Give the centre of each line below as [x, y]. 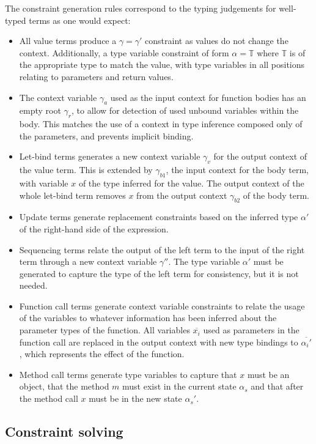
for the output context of [260, 156]
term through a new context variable [88, 261]
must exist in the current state [179, 386]
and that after [277, 386]
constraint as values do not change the [217, 41]
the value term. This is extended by [86, 170]
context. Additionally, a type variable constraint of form [124, 52]
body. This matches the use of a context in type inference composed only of [161, 124]
